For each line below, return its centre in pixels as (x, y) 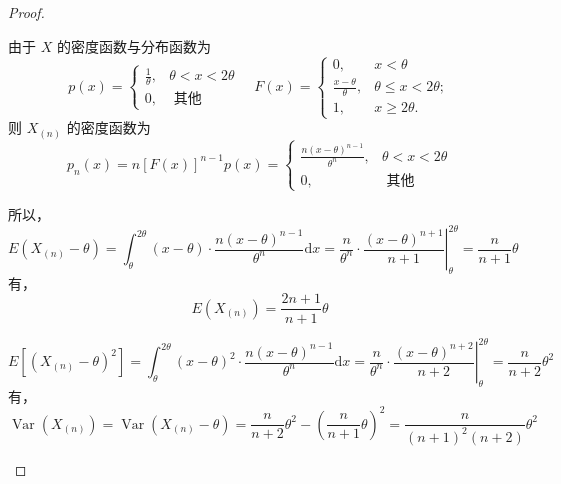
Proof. (26, 12)
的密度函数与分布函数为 (133, 45)
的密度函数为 (108, 127)
